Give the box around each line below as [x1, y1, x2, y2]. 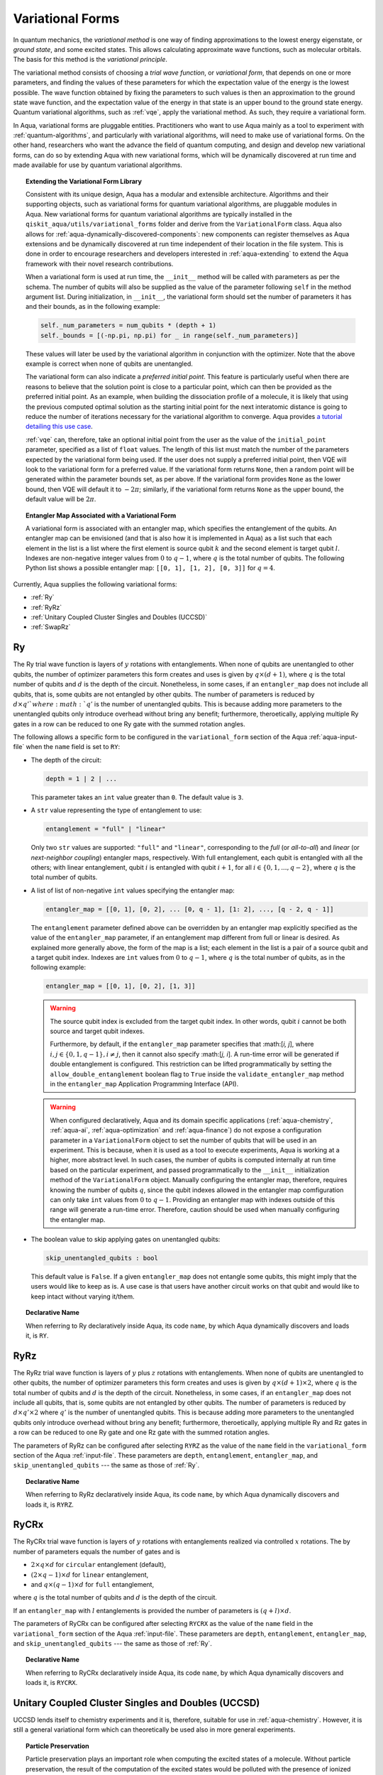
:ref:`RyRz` [30, 603, 62, 611]
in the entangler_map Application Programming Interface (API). [50, 1079, 239, 1088]
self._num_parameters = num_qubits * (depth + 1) [40, 322, 216, 329]
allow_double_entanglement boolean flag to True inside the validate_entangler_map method [50, 1069, 344, 1078]
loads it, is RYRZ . [26, 1500, 74, 1509]
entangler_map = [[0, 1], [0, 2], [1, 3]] [45, 982, 196, 990]
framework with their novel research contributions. [26, 259, 174, 268]
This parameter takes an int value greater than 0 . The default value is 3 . [30, 792, 244, 802]
